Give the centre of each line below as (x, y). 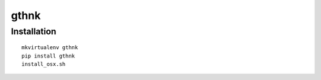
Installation (34, 31)
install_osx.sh (44, 64)
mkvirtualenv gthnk (50, 48)
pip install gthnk (48, 56)
